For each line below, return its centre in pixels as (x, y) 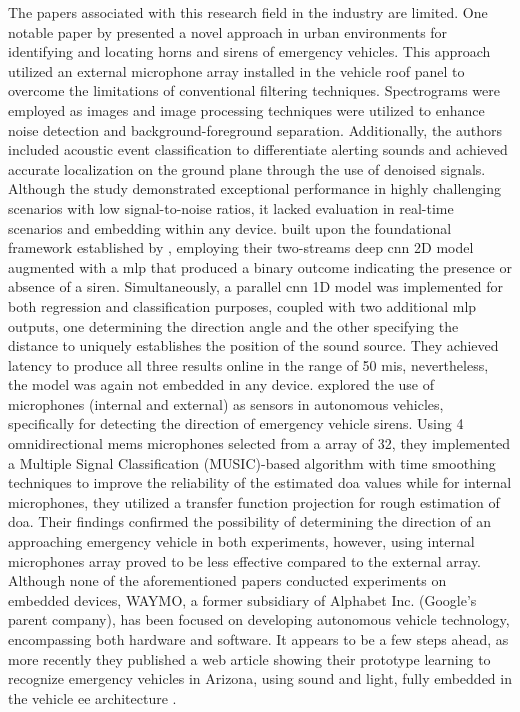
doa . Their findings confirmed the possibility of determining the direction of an (250, 521)
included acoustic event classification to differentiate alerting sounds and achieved (258, 149)
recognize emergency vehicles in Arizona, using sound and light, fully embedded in (260, 678)
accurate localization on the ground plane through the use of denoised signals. (247, 168)
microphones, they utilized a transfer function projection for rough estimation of (254, 501)
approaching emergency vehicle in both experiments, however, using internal (241, 541)
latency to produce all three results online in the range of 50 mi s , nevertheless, (248, 364)
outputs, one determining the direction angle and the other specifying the (233, 325)
